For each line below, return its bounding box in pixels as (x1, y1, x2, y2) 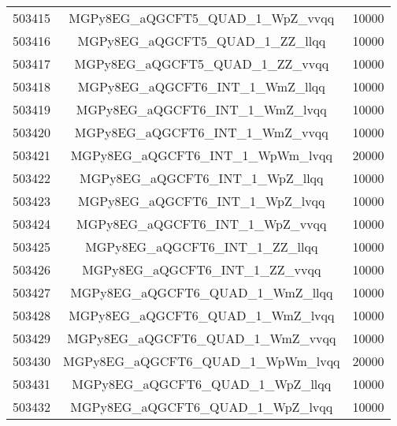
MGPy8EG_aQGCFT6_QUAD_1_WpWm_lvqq (63, 352, 340, 370)
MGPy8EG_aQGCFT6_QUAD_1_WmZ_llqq (70, 283, 333, 301)
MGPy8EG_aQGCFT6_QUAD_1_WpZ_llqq (72, 375, 332, 393)
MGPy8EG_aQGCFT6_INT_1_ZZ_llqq (85, 237, 318, 256)
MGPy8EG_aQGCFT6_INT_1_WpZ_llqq (80, 169, 324, 187)
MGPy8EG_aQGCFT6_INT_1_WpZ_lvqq (78, 192, 325, 210)
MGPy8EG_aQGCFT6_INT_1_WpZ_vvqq (76, 215, 327, 233)
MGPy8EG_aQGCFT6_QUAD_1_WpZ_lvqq (70, 398, 333, 416)
